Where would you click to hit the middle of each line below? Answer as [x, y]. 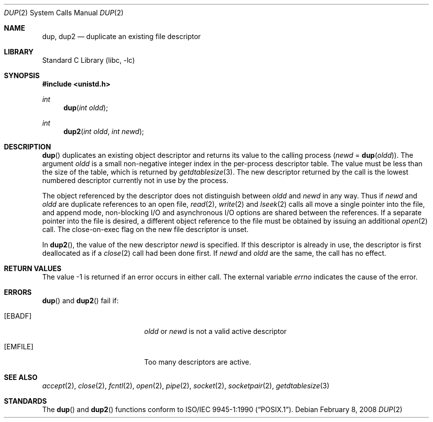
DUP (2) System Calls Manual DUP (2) [64, 13]
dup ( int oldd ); [86, 108]
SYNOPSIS [22, 75]
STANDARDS [25, 401]
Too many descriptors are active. [198, 362]
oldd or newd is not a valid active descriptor [215, 331]
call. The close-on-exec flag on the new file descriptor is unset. [145, 229]
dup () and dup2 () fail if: [81, 301]
